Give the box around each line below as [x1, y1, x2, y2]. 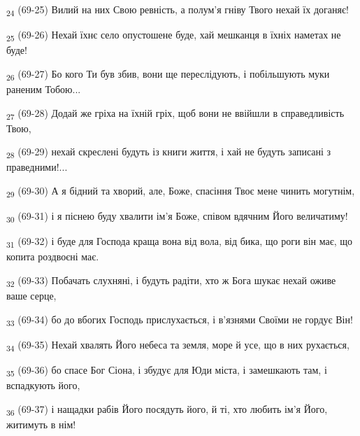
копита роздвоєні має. [6, 249, 99, 264]
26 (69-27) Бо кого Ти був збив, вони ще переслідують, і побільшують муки [6, 66, 330, 83]
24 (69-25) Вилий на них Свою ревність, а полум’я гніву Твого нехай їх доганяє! [6, 2, 349, 18]
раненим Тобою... [6, 81, 81, 96]
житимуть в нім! [6, 416, 76, 431]
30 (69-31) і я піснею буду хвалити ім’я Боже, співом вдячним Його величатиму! [6, 209, 348, 225]
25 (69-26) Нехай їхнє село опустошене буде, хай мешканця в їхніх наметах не [6, 27, 341, 43]
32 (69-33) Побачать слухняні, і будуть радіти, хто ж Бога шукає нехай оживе [6, 272, 336, 289]
